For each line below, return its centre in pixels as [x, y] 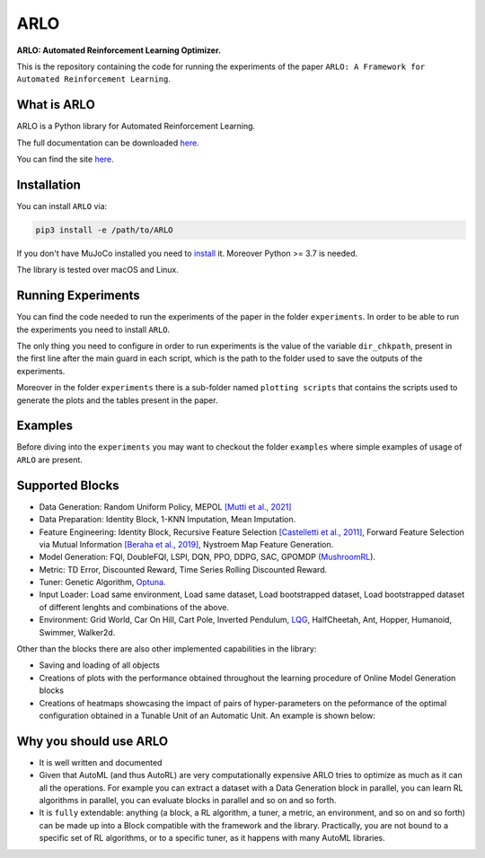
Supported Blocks [68, 485]
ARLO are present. [49, 460]
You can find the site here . [65, 159]
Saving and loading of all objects [100, 665]
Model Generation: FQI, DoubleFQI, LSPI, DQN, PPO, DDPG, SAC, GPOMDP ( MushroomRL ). [207, 557]
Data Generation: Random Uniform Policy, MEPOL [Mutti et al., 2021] [165, 506]
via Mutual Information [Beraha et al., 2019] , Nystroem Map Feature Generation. [186, 544]
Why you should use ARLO [93, 741]
